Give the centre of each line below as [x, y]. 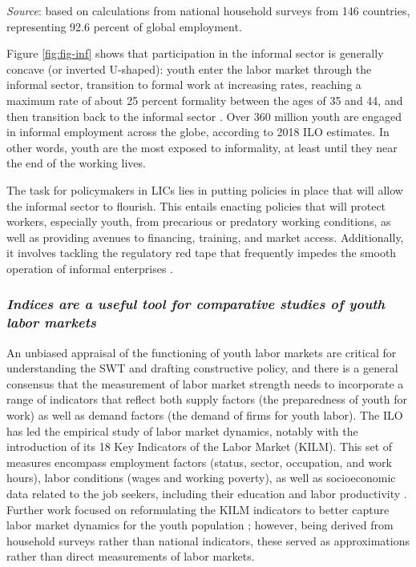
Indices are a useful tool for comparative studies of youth [196, 304]
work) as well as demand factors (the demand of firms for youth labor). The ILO [205, 415]
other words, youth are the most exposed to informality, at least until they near [202, 147]
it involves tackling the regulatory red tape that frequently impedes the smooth [202, 253]
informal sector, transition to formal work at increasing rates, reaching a [184, 84]
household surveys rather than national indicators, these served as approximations [208, 540]
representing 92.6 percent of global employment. [124, 26]
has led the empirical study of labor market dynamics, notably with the [182, 430]
